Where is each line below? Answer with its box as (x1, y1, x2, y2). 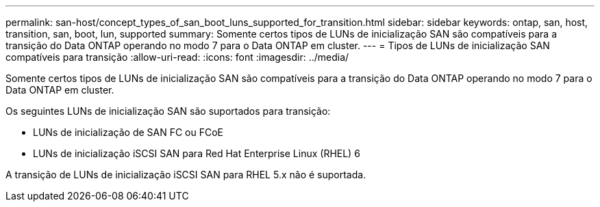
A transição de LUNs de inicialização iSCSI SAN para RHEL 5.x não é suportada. (5, 169, 366, 180)
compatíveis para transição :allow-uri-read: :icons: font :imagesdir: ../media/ (5, 51, 349, 63)
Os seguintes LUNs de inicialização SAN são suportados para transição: (5, 105, 331, 117)
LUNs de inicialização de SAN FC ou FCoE (33, 126, 224, 138)
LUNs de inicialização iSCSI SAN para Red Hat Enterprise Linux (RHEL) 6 (33, 148, 360, 159)
